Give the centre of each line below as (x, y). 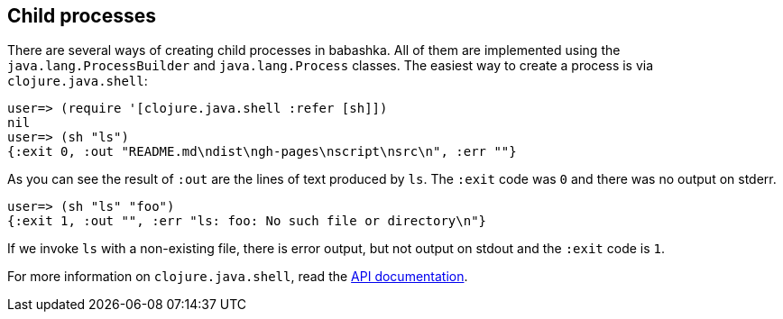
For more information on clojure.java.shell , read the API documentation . (238, 277)
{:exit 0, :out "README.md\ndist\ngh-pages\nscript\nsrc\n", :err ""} (262, 152)
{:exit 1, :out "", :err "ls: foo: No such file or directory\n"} (247, 221)
